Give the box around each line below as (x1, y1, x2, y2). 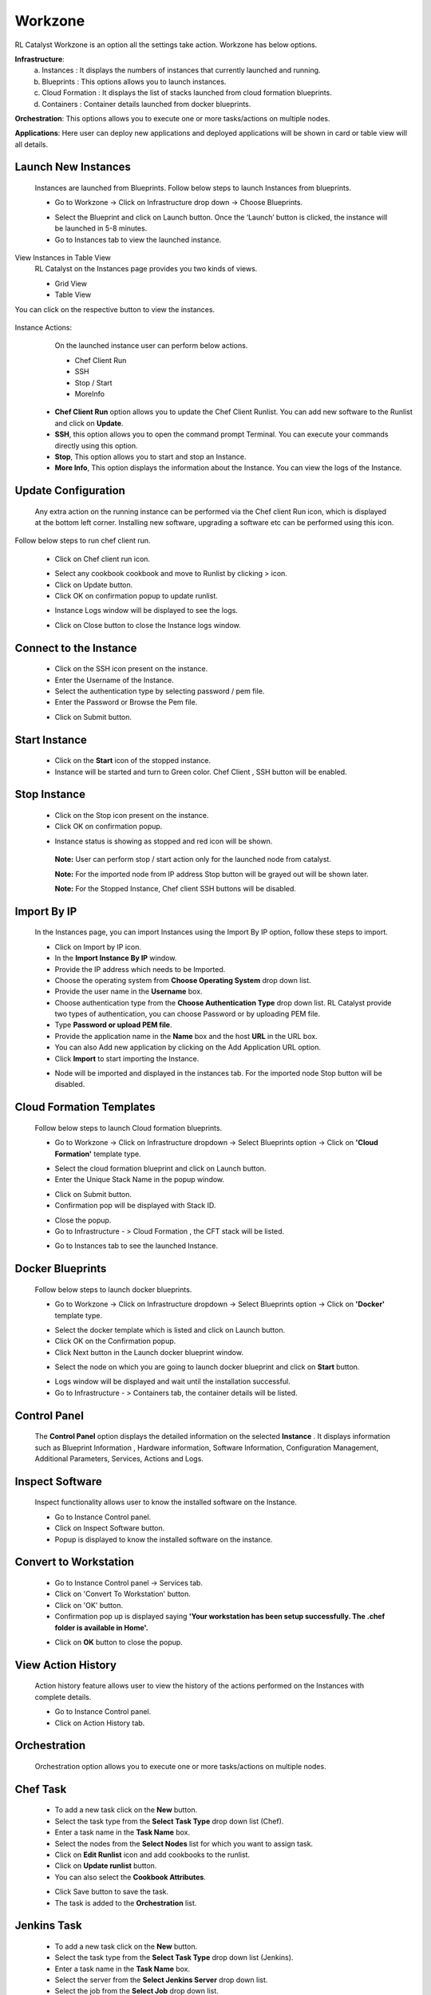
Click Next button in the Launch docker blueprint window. (54, 1347, 243, 1357)
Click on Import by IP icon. (54, 942, 142, 951)
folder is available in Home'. (54, 1622, 148, 1632)
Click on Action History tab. (54, 1718, 145, 1728)
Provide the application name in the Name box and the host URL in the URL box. (54, 1031, 318, 1041)
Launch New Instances (14, 160, 132, 174)
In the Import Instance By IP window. (54, 954, 177, 963)
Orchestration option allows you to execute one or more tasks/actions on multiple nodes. (34, 1761, 326, 1771)
